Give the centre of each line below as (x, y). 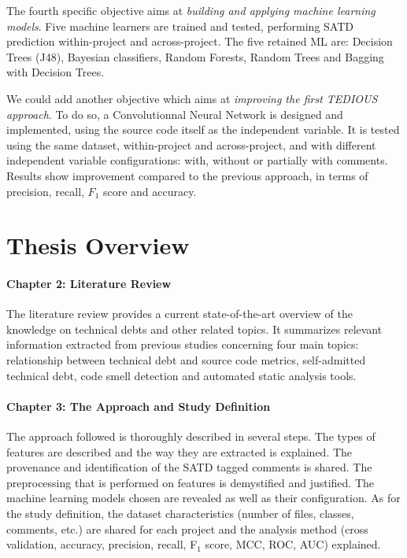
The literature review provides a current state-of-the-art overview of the (179, 314)
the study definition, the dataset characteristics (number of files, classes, (180, 514)
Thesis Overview (98, 245)
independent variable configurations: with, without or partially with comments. (197, 160)
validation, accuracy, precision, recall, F (102, 544)
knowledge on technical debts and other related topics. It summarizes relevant (194, 329)
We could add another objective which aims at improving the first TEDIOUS (192, 98)
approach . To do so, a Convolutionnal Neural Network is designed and (175, 114)
